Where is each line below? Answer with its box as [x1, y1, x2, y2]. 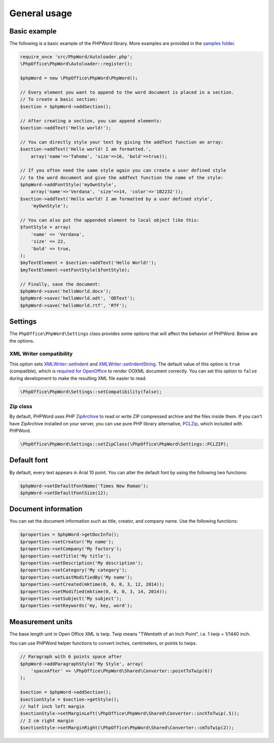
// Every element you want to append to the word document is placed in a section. [20, 89, 234, 95]
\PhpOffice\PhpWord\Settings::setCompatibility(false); [20, 389, 162, 394]
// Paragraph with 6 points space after [20, 654, 122, 660]
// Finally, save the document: [20, 281, 101, 287]
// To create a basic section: [20, 96, 98, 103]
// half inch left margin [20, 703, 85, 709]
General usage [9, 8, 73, 19]
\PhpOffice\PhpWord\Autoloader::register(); [20, 61, 133, 67]
